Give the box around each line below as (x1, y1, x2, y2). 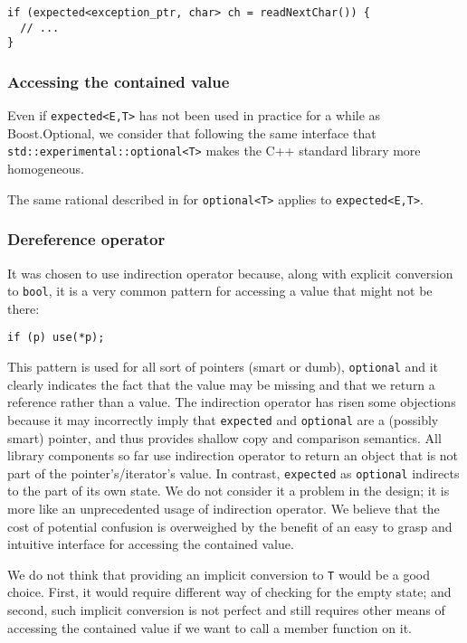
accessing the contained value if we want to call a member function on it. (7, 618, 412, 637)
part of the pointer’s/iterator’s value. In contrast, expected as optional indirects (7, 463, 460, 482)
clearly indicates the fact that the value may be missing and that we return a (7, 374, 435, 393)
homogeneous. (7, 159, 84, 178)
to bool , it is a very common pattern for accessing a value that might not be (7, 281, 433, 300)
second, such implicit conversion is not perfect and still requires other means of (7, 600, 445, 619)
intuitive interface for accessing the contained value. (7, 534, 294, 553)
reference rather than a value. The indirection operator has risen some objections (7, 392, 456, 411)
